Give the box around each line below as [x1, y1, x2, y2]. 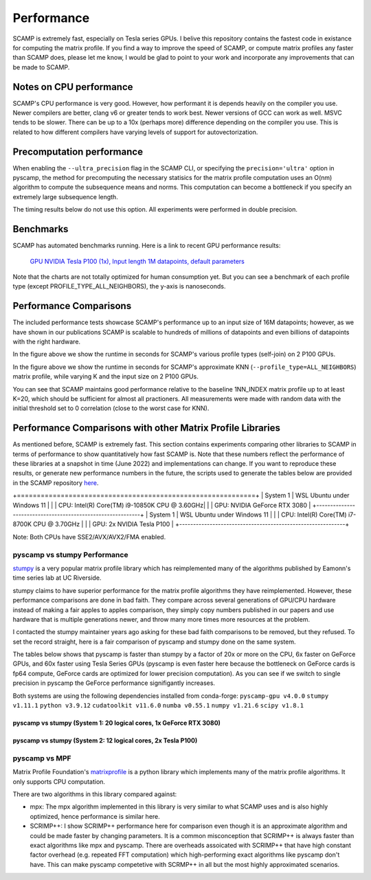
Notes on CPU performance [12, 81, 133, 93]
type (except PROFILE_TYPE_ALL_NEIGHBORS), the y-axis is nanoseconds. [12, 282, 226, 291]
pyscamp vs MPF [12, 753, 71, 763]
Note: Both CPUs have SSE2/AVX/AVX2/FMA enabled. [12, 532, 166, 541]
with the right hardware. [12, 337, 81, 346]
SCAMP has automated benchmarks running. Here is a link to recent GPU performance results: [12, 241, 281, 250]
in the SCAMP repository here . [12, 478, 99, 487]
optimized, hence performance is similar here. [30, 812, 161, 820]
